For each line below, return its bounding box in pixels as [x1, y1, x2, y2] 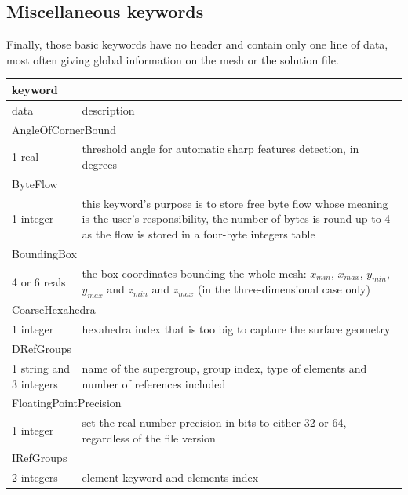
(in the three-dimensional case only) [198, 281, 370, 297]
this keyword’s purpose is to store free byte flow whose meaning [82, 195, 388, 211]
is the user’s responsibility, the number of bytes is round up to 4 [82, 210, 391, 227]
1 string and [12, 359, 71, 376]
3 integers [12, 375, 58, 391]
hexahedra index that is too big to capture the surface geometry [82, 321, 391, 337]
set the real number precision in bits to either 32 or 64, [82, 414, 347, 431]
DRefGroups [12, 340, 72, 357]
